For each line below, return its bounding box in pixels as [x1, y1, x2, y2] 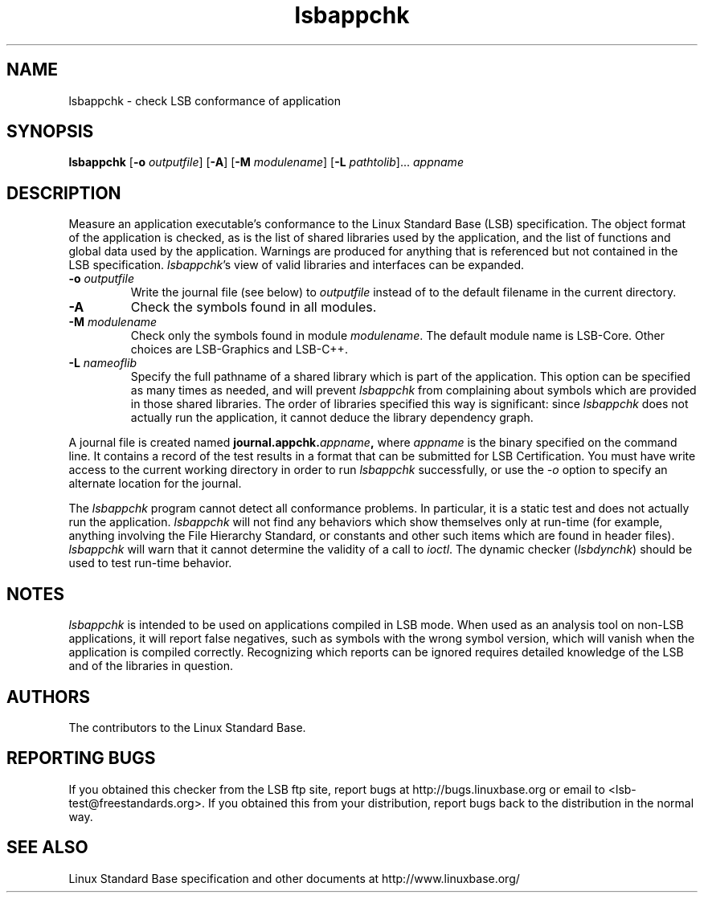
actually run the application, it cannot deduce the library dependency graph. [130, 411, 534, 425]
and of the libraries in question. [68, 659, 233, 673]
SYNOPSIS [6, 121, 94, 142]
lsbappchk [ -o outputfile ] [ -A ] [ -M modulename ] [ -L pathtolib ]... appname [68, 155, 464, 170]
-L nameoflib [68, 356, 137, 370]
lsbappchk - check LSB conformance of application [68, 93, 341, 108]
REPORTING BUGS [6, 748, 156, 769]
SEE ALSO [6, 837, 88, 858]
